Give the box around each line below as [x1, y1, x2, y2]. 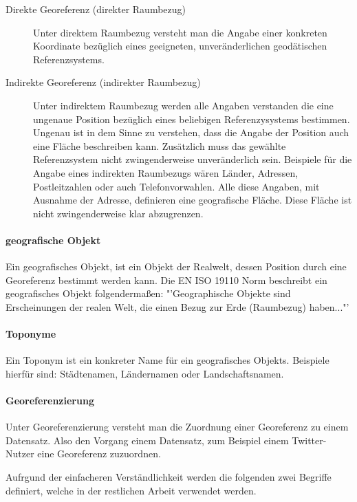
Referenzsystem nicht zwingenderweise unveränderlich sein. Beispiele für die [33, 152, 352, 166]
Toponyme [6, 327, 56, 341]
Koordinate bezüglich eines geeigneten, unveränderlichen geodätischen [33, 39, 327, 53]
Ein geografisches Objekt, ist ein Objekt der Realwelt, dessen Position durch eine [6, 259, 347, 274]
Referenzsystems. [33, 52, 105, 66]
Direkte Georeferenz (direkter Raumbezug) [6, 2, 186, 16]
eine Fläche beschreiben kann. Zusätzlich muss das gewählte [33, 138, 286, 153]
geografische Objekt [6, 232, 101, 247]
